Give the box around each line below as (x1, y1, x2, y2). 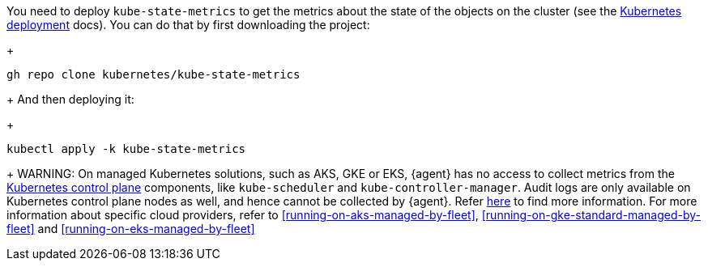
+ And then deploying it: (6, 92, 134, 106)
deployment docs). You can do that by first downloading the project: (6, 18, 370, 32)
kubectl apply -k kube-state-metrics (6, 142, 246, 155)
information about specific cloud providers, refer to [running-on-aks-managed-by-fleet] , (6, 208, 479, 222)
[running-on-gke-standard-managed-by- (481, 208, 702, 222)
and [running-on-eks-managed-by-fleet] (37, 222, 255, 235)
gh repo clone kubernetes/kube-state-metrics (6, 68, 301, 81)
